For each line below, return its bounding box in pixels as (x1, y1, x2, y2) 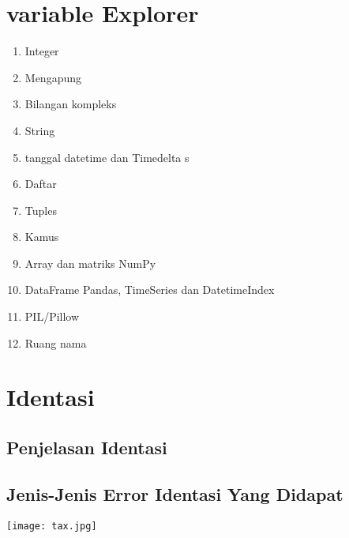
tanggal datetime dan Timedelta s (24, 149, 190, 165)
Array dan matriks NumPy (24, 254, 156, 271)
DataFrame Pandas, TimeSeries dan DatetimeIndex (24, 281, 275, 298)
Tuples (24, 201, 57, 218)
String (24, 122, 55, 138)
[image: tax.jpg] (6, 520, 97, 532)
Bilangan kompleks (24, 96, 117, 112)
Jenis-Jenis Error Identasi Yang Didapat (6, 481, 343, 506)
